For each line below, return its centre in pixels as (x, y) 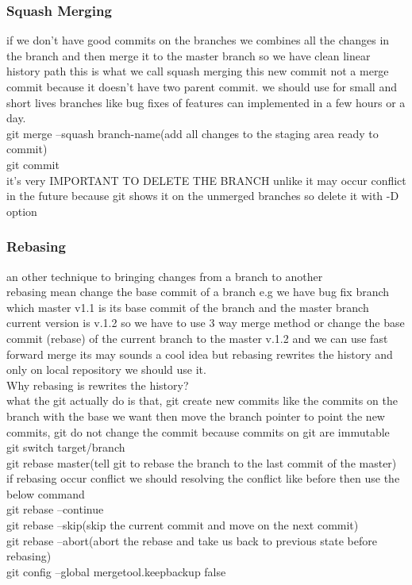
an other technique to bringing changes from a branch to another (165, 276)
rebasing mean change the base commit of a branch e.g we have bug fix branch (198, 292)
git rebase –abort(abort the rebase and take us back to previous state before (192, 540)
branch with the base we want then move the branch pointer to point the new (196, 416)
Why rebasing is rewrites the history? (98, 385)
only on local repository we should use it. (106, 369)
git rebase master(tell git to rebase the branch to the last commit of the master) (202, 462)
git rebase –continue (55, 509)
